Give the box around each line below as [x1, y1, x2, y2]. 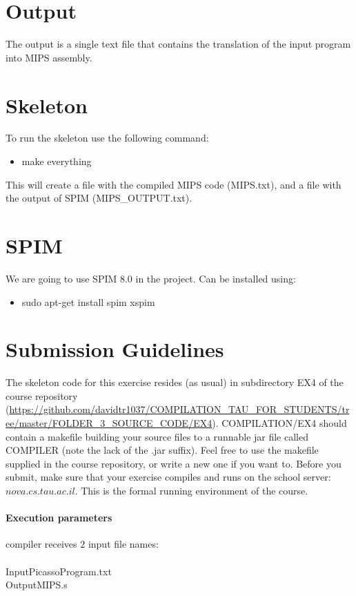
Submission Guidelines [6, 335, 224, 363]
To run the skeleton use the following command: [6, 131, 209, 145]
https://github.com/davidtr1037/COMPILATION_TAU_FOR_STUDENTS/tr [9, 402, 350, 416]
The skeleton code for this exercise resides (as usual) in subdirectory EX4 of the [6, 375, 344, 390]
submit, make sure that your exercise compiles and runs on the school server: [6, 470, 331, 484]
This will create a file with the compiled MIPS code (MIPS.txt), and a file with [6, 177, 342, 191]
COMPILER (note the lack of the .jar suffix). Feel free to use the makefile [6, 443, 319, 457]
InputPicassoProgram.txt [6, 564, 112, 578]
